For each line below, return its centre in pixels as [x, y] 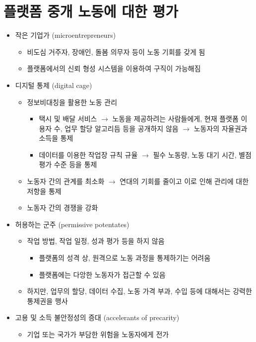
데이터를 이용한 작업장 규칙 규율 [88, 154]
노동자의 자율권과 [221, 128]
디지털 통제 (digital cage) [54, 85]
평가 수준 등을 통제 [68, 164]
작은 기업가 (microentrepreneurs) [65, 35]
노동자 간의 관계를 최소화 [66, 181]
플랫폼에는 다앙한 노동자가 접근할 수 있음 [102, 274]
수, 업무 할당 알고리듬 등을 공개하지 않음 [116, 128]
